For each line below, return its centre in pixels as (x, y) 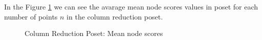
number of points (31, 16)
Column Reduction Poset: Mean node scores (94, 33)
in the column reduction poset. (115, 16)
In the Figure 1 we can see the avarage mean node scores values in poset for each (131, 6)
